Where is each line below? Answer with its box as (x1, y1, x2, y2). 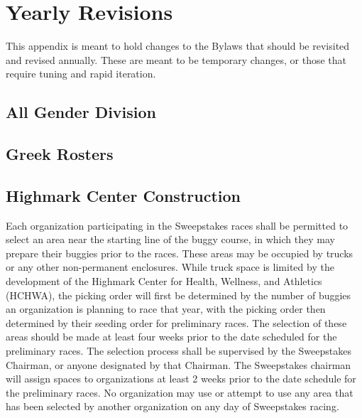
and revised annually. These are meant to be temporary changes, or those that (6, 52, 346, 67)
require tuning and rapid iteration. (6, 66, 156, 81)
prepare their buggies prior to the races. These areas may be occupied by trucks (6, 245, 353, 260)
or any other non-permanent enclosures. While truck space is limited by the (6, 259, 334, 274)
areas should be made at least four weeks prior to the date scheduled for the (6, 329, 337, 344)
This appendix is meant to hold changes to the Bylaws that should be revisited (6, 38, 350, 53)
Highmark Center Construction (6, 184, 241, 206)
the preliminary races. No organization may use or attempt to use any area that (6, 385, 353, 400)
